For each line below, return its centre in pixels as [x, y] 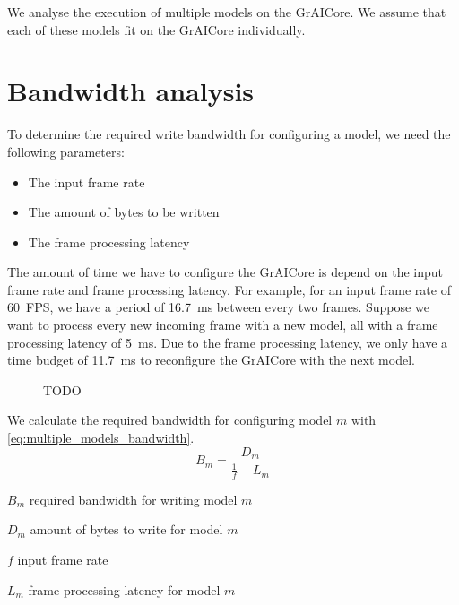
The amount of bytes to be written [124, 212]
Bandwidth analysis [131, 91]
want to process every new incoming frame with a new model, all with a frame [223, 325]
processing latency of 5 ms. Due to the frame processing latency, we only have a [228, 342]
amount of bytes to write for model [126, 529]
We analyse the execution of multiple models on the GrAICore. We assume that [227, 12]
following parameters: [66, 151]
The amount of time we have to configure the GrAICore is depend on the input [225, 272]
